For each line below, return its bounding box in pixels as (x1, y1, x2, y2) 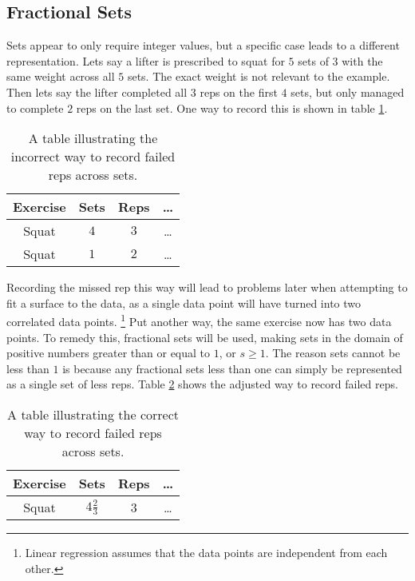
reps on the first (200, 83, 278, 100)
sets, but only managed (290, 83, 405, 100)
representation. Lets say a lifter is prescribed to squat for (6, 52, 285, 69)
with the (342, 52, 383, 69)
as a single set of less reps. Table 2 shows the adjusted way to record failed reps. (6, 376, 398, 392)
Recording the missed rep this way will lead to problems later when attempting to (6, 279, 408, 296)
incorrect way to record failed (10, 147, 176, 166)
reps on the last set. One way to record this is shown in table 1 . (76, 99, 388, 116)
